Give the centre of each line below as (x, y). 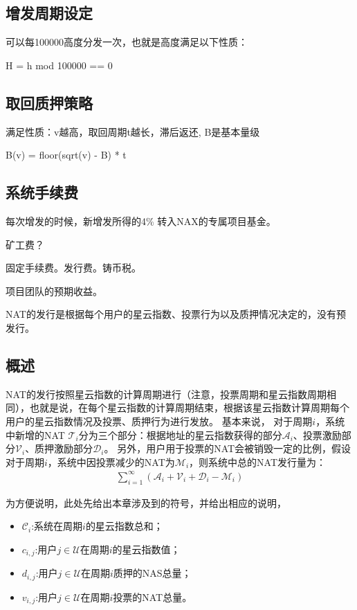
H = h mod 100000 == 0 (59, 65)
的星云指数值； (146, 549)
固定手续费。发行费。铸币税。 (73, 268)
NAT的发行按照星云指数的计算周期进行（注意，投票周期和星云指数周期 (166, 394)
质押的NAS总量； (152, 573)
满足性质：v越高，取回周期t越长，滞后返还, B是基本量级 (133, 131)
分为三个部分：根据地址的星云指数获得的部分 (180, 434)
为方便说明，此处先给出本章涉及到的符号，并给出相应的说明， (146, 502)
